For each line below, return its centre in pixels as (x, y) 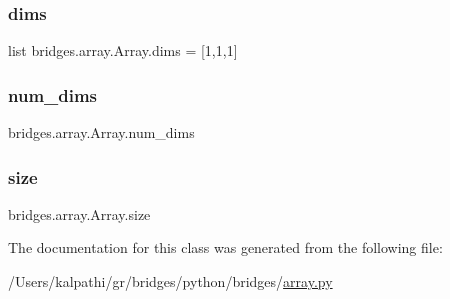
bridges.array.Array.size (79, 213)
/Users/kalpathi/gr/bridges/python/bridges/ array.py (170, 281)
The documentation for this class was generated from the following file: (225, 247)
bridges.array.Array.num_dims (101, 132)
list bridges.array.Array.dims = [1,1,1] (123, 50)
